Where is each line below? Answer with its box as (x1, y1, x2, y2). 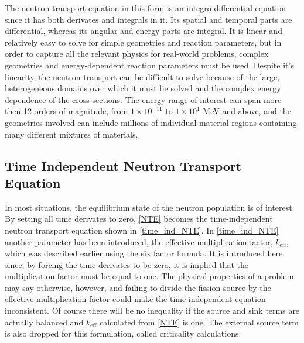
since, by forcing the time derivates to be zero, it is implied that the (5, 258, 249, 270)
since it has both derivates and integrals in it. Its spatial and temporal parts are (5, 13, 292, 25)
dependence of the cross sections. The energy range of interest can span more (5, 93, 282, 105)
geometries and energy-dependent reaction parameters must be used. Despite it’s (5, 59, 294, 71)
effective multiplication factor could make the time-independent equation (5, 293, 266, 305)
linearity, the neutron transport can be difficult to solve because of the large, (5, 70, 280, 83)
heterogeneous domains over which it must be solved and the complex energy (5, 82, 281, 94)
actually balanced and (5, 315, 84, 328)
